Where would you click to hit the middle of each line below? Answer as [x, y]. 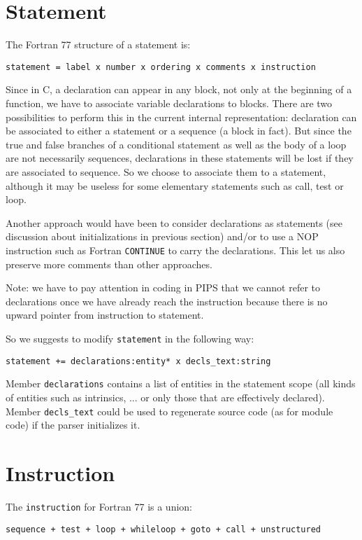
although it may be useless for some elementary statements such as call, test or [175, 185]
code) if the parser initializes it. [73, 425]
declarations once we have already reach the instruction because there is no [167, 301]
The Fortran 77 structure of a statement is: [98, 44]
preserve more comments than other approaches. [109, 264]
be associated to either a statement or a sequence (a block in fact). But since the [179, 131]
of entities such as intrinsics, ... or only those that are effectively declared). [165, 397]
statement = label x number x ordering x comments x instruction [161, 67]
